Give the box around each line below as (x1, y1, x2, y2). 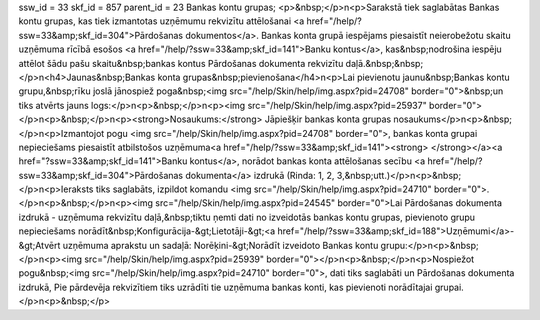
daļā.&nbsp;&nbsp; (345, 57, 424, 69)
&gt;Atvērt (18, 239, 61, 251)
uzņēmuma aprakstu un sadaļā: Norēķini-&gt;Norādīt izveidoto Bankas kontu (62, 239, 379, 251)
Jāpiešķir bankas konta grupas (264, 113, 392, 125)
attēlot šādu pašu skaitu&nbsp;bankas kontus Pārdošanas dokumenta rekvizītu (18, 57, 344, 69)
